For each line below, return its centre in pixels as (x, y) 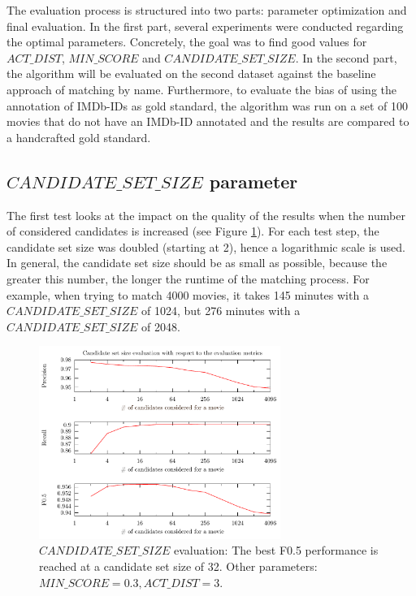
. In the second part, (346, 57)
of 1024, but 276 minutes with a (221, 311)
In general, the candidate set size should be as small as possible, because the (197, 263)
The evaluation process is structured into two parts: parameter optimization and (207, 10)
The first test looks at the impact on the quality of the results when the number (206, 215)
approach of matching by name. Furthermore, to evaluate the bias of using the (202, 89)
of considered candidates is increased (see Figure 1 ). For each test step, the (193, 231)
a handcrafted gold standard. (79, 137)
